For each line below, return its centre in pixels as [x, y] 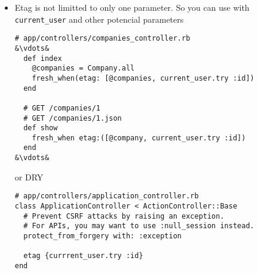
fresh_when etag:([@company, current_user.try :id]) [139, 138]
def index [43, 58]
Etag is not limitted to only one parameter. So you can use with [132, 7]
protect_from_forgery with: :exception [102, 236]
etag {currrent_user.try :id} [83, 256]
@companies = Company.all [83, 68]
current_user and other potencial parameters [99, 19]
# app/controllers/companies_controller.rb [102, 39]
